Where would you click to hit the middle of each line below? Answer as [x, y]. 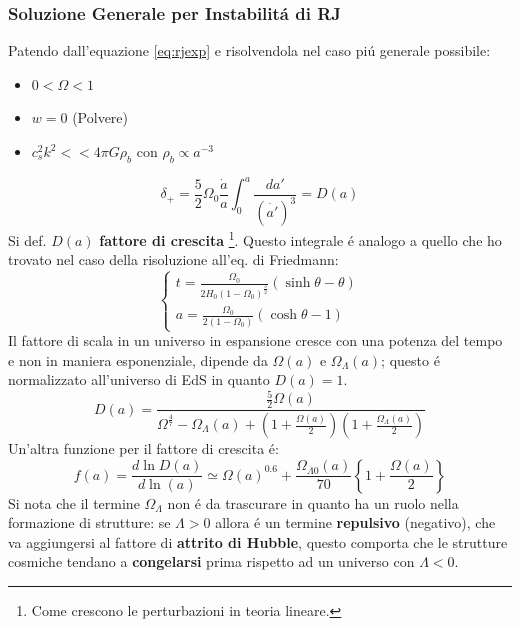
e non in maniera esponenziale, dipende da [138, 359]
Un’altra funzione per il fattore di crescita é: [143, 448]
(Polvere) [100, 117]
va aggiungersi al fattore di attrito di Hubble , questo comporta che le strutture [258, 541]
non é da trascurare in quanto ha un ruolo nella [313, 502]
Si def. [27, 239]
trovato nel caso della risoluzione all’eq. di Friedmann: [173, 259]
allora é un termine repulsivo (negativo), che [355, 522]
